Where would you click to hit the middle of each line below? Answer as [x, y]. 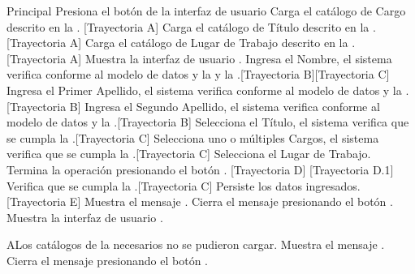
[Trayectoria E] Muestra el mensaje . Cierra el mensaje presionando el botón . [200, 201]
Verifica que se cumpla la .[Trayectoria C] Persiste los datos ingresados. [184, 185]
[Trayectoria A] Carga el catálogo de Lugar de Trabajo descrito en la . [181, 43]
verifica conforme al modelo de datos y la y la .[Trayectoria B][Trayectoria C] [198, 74]
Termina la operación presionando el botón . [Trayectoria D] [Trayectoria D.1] [200, 169]
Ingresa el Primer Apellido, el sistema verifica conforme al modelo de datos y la [204, 90]
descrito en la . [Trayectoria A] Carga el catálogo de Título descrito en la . [191, 26]
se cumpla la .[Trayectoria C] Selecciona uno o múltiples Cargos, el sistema [193, 137]
